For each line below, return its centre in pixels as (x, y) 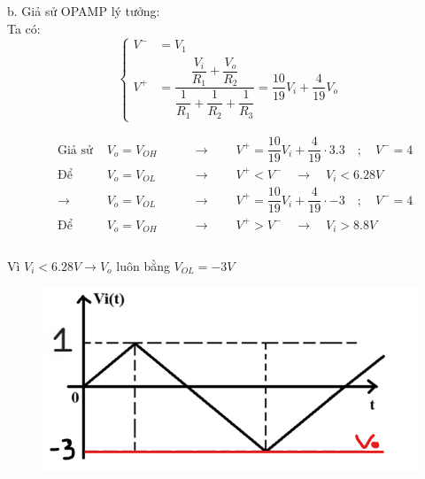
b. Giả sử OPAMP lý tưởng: (84, 11)
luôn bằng (143, 265)
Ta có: (24, 28)
